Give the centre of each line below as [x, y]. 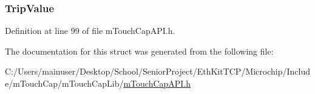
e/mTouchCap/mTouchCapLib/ [64, 83]
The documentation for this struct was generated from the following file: [139, 51]
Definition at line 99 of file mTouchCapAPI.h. [90, 31]
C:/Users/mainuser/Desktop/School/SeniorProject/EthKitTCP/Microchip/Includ [158, 71]
